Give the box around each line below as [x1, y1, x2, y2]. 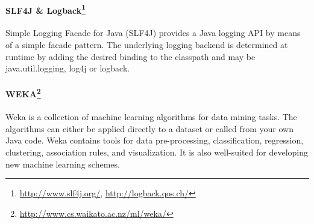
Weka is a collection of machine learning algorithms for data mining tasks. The [5, 110, 297, 123]
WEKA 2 [5, 86, 41, 100]
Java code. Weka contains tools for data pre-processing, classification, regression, [5, 134, 304, 147]
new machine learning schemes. [5, 157, 120, 170]
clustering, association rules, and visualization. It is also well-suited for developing [5, 146, 309, 159]
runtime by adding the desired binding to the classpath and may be [5, 50, 256, 62]
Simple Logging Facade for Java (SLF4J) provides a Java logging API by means [5, 26, 301, 39]
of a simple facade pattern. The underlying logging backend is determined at [5, 38, 288, 51]
